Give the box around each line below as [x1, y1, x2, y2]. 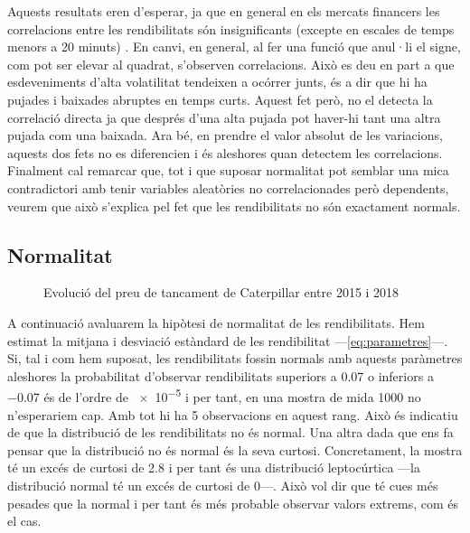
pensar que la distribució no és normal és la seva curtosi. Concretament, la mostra [7, 440, 463, 459]
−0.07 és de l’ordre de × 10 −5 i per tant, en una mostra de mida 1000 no [7, 385, 421, 406]
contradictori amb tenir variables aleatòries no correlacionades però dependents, [7, 178, 449, 197]
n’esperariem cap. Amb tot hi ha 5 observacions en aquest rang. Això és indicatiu [7, 405, 458, 424]
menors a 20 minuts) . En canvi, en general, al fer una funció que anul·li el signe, [7, 37, 461, 56]
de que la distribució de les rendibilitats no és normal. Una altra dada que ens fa [7, 423, 454, 442]
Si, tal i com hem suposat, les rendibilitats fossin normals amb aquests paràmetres [7, 349, 463, 368]
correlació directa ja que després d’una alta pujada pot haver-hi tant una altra [7, 108, 441, 126]
